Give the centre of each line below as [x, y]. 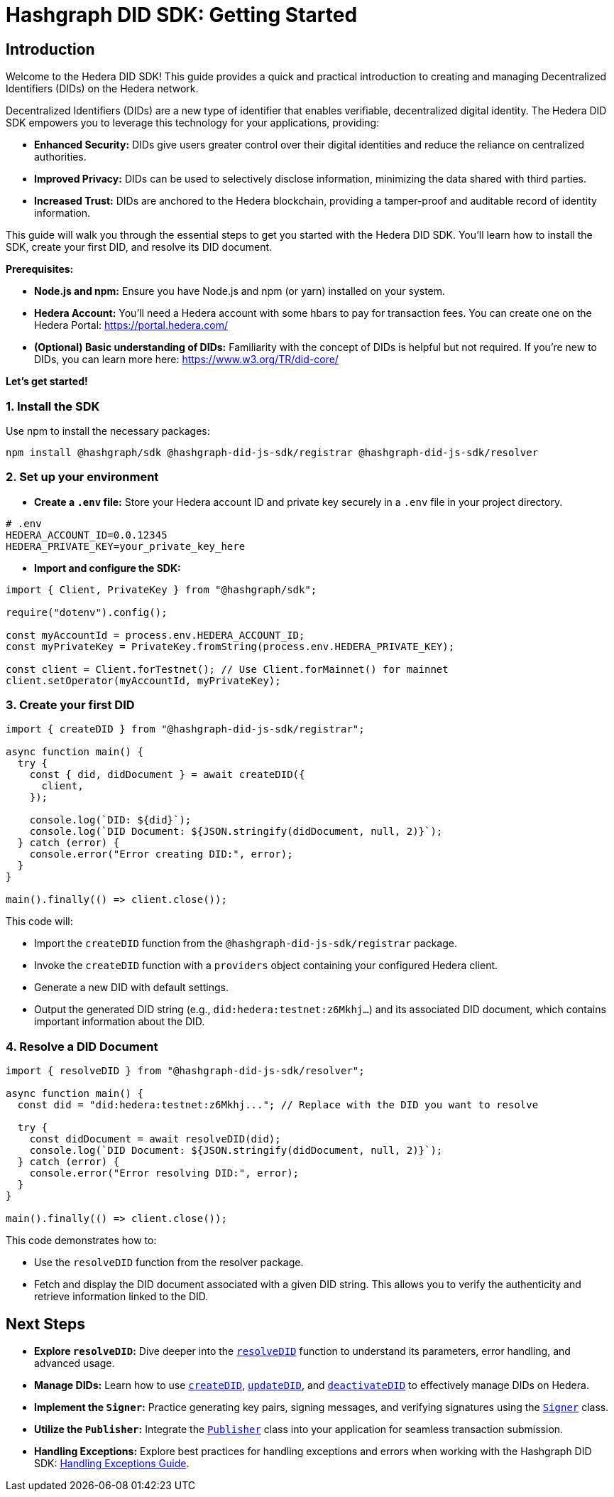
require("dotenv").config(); [87, 612]
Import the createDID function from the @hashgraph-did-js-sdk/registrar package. [246, 944]
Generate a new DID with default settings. [131, 988]
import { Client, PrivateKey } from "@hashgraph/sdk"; [161, 589]
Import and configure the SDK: [108, 568]
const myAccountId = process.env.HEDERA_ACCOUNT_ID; [155, 635]
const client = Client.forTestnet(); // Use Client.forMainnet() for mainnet [227, 669]
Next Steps [45, 1324]
